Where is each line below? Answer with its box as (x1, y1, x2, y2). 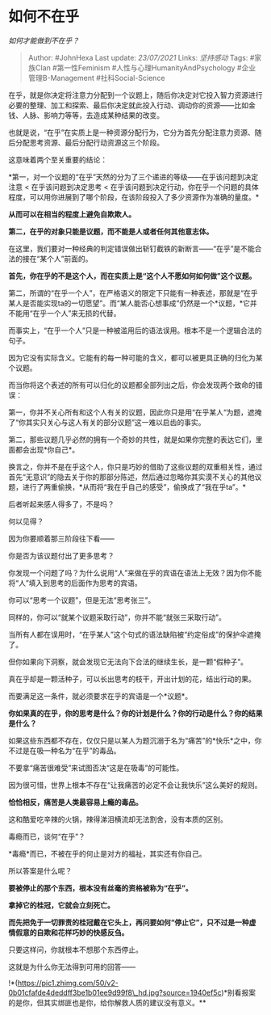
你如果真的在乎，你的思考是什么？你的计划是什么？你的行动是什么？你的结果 (8, 708, 263, 718)
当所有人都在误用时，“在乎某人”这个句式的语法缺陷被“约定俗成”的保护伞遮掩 (8, 630, 261, 639)
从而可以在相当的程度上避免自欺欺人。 (8, 209, 135, 219)
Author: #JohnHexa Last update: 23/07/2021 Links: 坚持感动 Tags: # (27, 53, 255, 62)
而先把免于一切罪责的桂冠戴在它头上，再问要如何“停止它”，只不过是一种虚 (8, 917, 256, 927)
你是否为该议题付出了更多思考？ (8, 550, 115, 560)
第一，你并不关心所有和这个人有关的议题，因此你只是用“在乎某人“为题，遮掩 (8, 407, 262, 417)
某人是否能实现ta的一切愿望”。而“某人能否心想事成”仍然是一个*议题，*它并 (8, 298, 258, 308)
